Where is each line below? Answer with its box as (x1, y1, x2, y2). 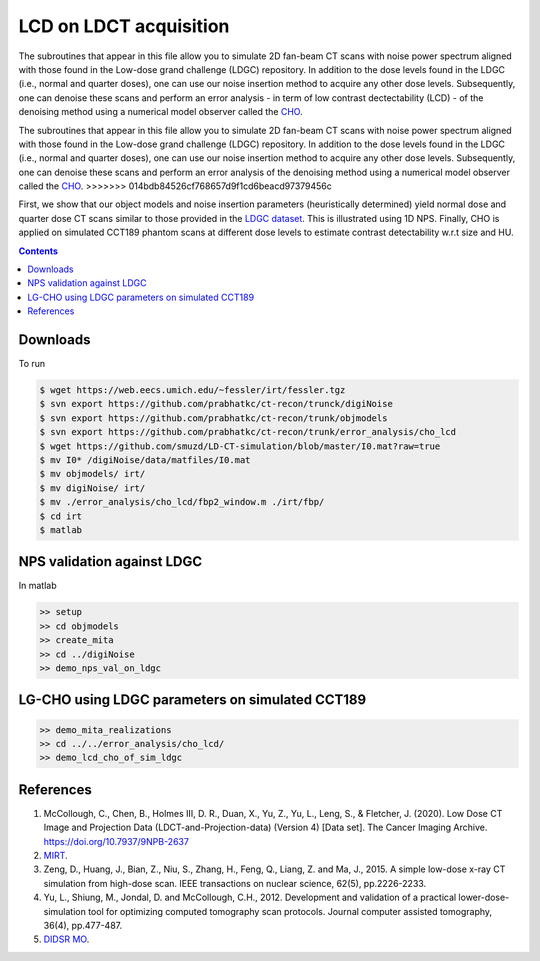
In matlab (18, 580, 57, 592)
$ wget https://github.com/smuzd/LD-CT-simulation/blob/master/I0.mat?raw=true (39, 440, 441, 452)
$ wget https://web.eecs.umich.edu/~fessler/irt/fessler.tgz (39, 385, 346, 396)
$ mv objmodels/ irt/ (39, 468, 146, 480)
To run (18, 358, 46, 370)
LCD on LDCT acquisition (18, 15, 230, 37)
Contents (18, 245, 59, 257)
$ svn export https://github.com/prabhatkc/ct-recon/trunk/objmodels (39, 412, 388, 424)
